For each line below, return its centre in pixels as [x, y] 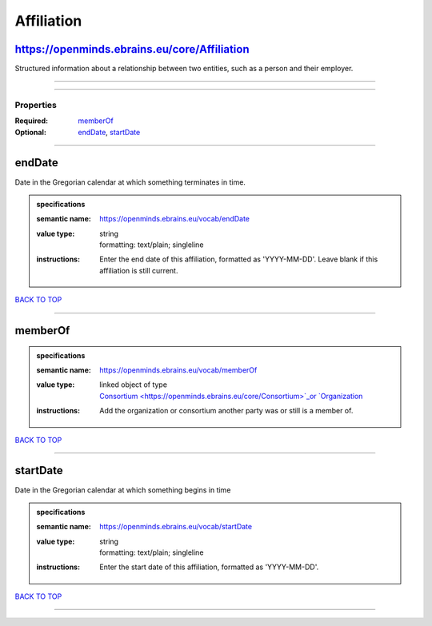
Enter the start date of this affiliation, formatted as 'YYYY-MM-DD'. [209, 567]
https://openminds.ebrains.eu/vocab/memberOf [178, 370]
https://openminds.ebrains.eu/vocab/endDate [174, 219]
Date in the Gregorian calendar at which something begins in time [123, 490]
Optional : [31, 132]
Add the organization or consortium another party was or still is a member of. [226, 411]
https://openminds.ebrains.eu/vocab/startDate [176, 527]
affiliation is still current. [139, 270]
